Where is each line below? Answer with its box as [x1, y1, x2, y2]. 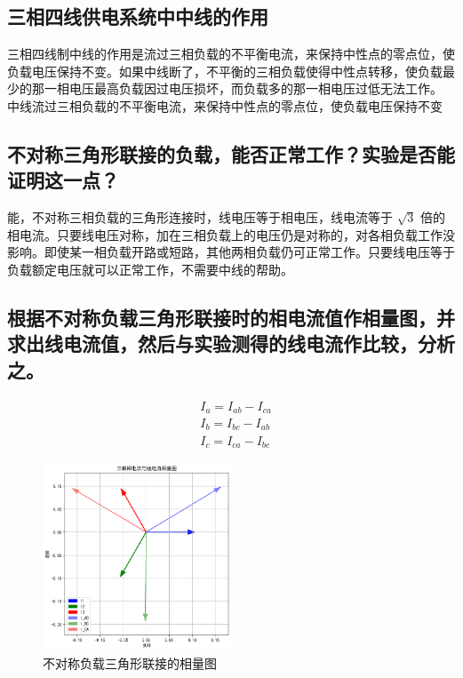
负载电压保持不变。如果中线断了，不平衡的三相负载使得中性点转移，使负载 [7, 61, 443, 80]
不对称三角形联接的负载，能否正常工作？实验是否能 [7, 140, 455, 167]
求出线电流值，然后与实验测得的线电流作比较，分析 [7, 330, 455, 357]
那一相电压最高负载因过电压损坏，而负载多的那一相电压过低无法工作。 [31, 79, 443, 98]
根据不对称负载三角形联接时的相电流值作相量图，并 [7, 303, 455, 331]
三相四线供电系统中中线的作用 [7, 3, 268, 30]
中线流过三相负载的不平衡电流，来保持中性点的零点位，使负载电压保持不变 [7, 96, 443, 115]
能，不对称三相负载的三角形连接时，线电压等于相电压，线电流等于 [7, 208, 393, 227]
